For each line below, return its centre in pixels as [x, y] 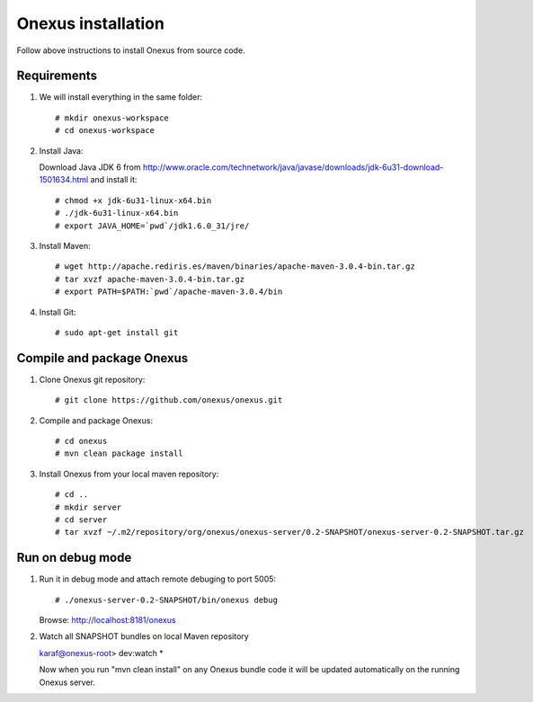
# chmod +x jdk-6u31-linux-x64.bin [133, 200]
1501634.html [64, 180]
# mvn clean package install [119, 453]
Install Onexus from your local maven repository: [129, 474]
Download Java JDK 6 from [90, 167]
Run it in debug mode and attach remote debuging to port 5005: [158, 579]
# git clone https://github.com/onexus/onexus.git [169, 400]
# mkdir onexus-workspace [112, 118]
